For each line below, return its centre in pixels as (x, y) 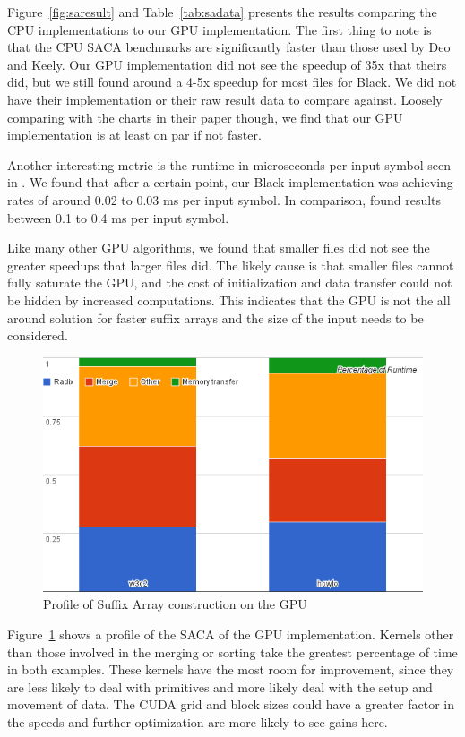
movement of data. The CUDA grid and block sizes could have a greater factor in (231, 704)
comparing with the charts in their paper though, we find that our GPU (205, 117)
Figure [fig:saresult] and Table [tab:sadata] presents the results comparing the (222, 12)
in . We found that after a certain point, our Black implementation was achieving (230, 182)
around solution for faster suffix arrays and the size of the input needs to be (215, 317)
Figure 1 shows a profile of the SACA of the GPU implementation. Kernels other (231, 634)
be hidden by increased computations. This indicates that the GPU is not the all (229, 300)
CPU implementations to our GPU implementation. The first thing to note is (220, 29)
